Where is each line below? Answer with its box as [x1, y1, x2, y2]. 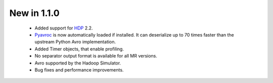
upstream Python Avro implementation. [34, 39, 116, 45]
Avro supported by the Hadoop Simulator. [34, 60, 121, 66]
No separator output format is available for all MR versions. [34, 53, 158, 59]
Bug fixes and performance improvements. [34, 66, 124, 72]
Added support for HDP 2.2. [34, 25, 93, 31]
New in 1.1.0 [9, 7, 60, 18]
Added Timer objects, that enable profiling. [34, 45, 124, 52]
